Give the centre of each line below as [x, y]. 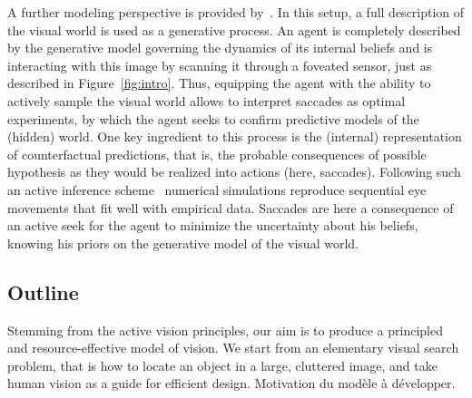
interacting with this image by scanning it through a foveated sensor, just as [220, 65]
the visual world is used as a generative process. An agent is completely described [234, 29]
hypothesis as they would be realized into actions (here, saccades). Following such [234, 172]
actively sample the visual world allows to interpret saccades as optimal [206, 100]
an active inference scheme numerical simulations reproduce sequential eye [217, 189]
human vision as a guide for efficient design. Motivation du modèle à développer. [231, 383]
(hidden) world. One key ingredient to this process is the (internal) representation [235, 136]
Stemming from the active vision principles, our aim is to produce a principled [225, 330]
